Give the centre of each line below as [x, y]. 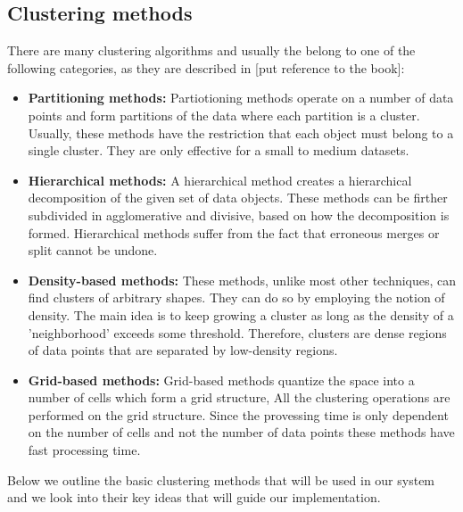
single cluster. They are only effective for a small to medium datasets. [219, 150]
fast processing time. [84, 450]
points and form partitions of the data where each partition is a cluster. [224, 115]
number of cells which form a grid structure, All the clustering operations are [239, 397]
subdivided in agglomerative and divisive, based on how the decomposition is [239, 215]
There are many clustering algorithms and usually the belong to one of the [211, 50]
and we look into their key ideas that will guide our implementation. [194, 497]
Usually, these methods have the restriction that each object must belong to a [241, 132]
